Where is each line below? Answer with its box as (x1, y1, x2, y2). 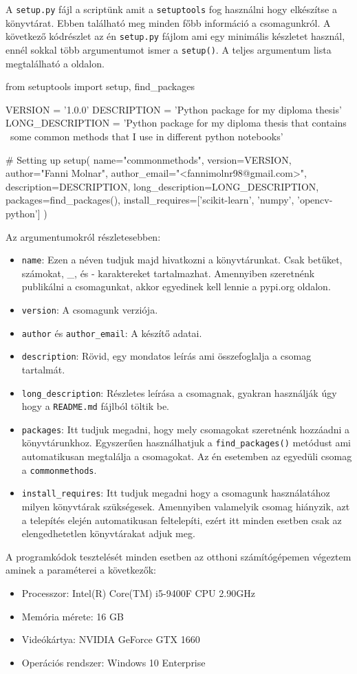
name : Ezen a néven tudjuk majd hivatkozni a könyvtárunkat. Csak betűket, (21, 252, 343, 267)
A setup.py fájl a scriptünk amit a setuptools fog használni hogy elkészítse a (6, 2, 337, 16)
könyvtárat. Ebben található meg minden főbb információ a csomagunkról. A (6, 15, 331, 30)
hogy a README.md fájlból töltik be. (21, 399, 169, 413)
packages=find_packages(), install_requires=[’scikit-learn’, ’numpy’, (6, 193, 294, 207)
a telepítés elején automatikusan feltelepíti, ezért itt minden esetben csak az (21, 512, 342, 527)
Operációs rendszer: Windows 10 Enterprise (21, 655, 206, 669)
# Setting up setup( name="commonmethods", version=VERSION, (6, 152, 292, 166)
